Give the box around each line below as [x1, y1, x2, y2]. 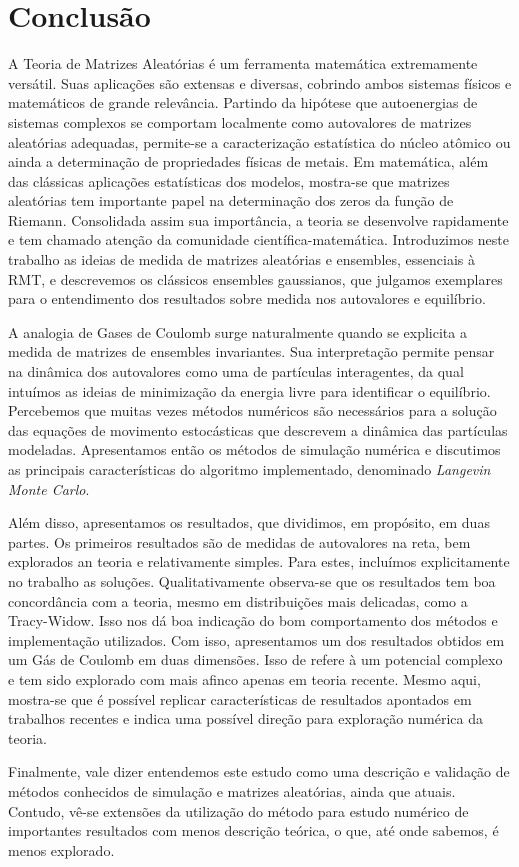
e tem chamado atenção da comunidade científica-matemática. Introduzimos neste [8, 229, 510, 250]
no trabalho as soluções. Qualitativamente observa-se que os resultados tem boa [8, 570, 496, 591]
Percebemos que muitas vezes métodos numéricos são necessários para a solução [8, 400, 497, 421]
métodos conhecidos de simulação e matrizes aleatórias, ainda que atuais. [8, 780, 456, 801]
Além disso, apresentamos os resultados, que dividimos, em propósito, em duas [8, 512, 490, 533]
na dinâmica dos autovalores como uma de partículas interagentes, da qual [8, 361, 464, 382]
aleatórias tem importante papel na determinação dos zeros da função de [8, 190, 454, 211]
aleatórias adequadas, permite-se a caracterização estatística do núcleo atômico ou [8, 131, 511, 152]
